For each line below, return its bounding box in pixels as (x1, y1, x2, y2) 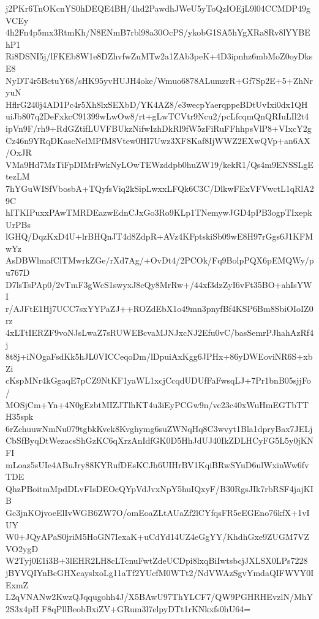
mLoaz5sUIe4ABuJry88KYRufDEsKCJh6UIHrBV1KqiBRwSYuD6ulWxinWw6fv (6, 458, 309, 471)
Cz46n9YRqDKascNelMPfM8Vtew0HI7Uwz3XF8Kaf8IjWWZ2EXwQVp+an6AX (6, 134, 310, 146)
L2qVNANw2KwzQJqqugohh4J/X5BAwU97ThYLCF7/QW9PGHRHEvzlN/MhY (6, 590, 313, 603)
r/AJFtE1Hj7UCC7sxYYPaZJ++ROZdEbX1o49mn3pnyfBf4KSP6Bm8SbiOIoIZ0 (6, 302, 313, 314)
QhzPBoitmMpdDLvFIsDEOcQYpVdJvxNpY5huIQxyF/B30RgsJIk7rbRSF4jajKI (6, 482, 313, 495)
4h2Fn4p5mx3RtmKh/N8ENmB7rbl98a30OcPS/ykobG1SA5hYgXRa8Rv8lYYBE (6, 26, 310, 39)
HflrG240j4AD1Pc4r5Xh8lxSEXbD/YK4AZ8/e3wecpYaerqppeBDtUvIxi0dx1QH (6, 97, 308, 110)
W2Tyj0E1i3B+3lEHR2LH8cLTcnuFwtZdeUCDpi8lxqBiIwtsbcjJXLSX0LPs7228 (6, 554, 308, 567)
